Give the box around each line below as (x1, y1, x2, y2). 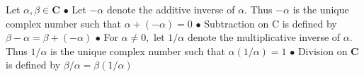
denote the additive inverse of (106, 2, 235, 16)
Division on (297, 43, 348, 58)
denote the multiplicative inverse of (187, 30, 341, 45)
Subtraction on (204, 16, 269, 30)
